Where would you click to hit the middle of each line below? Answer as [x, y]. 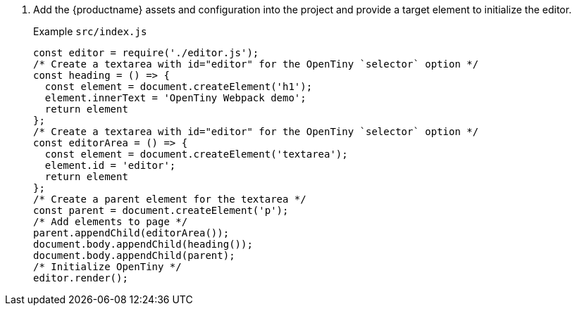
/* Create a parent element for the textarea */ [170, 199]
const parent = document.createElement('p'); [161, 210]
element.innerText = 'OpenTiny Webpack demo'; [175, 98]
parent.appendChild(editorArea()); [131, 233]
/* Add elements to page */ [111, 222]
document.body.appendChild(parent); [134, 255]
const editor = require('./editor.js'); [146, 53]
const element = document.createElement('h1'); [179, 87]
